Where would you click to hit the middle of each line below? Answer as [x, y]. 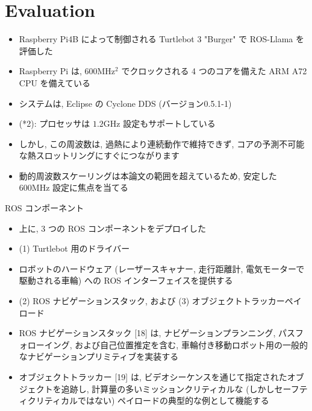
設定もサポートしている [169, 123]
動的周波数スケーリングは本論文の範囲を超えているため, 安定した [148, 175]
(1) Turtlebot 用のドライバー [74, 248]
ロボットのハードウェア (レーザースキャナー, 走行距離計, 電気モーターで [162, 268]
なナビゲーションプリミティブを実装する [99, 356]
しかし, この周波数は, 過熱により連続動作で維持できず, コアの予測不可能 [162, 143]
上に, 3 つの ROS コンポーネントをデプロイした [112, 228]
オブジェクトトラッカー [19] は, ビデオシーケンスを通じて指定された [153, 377]
